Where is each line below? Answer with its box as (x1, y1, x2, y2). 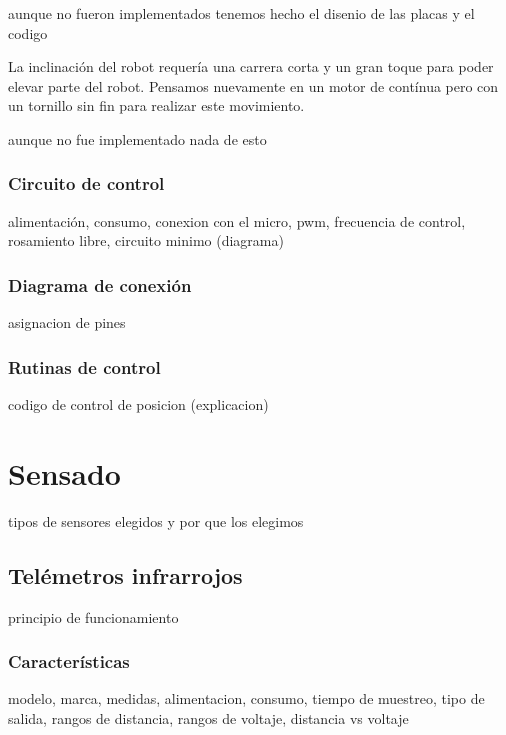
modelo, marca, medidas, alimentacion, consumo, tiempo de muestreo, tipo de (8, 688, 485, 709)
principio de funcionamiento (8, 606, 179, 627)
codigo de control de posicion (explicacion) (8, 394, 269, 414)
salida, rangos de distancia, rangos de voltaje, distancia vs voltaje (8, 707, 409, 728)
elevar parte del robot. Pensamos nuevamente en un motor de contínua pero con (8, 75, 499, 96)
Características (8, 649, 130, 674)
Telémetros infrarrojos (8, 559, 243, 590)
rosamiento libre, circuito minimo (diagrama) (8, 230, 284, 251)
